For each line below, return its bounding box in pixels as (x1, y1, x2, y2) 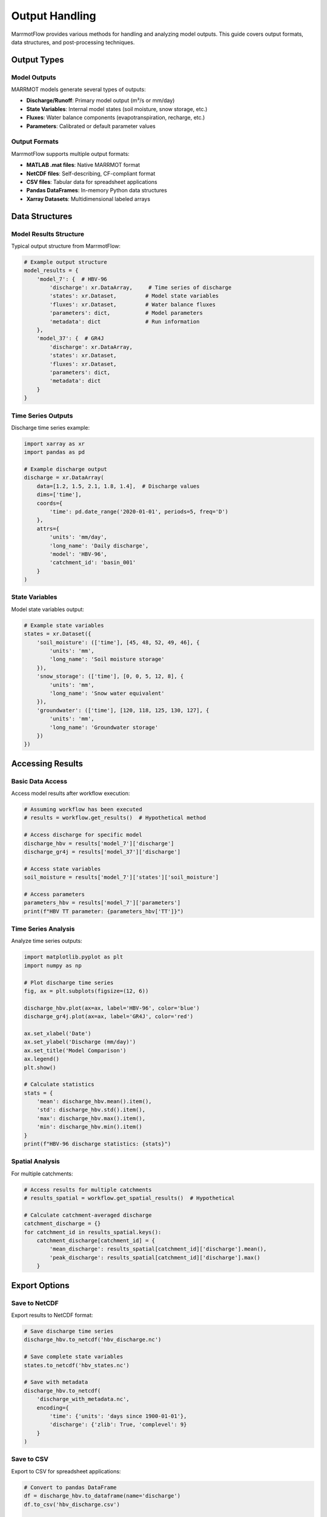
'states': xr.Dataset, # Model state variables (49, 292, 219, 300)
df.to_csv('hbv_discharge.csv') (24, 1501, 121, 1508)
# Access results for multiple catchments (24, 1186, 152, 1193)
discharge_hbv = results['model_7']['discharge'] (24, 840, 174, 846)
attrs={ (36, 525, 60, 532)
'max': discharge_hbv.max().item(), (36, 1115, 145, 1122)
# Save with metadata (24, 1379, 88, 1386)
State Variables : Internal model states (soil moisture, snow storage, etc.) (26, 105, 208, 112)
